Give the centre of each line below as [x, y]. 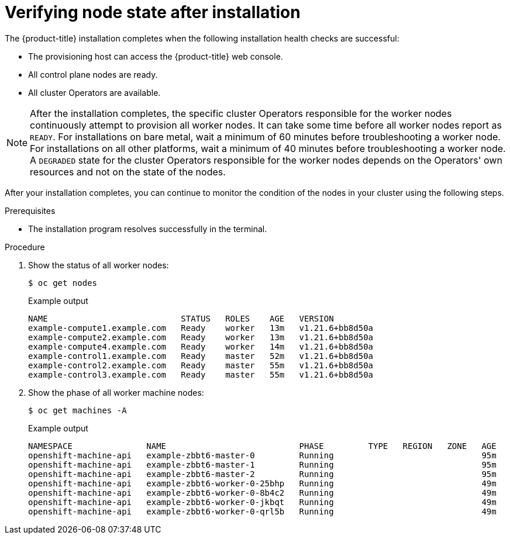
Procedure [25, 247]
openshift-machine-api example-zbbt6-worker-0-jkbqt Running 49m [262, 502]
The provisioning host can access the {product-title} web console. [156, 56]
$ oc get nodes [63, 283]
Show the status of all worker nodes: [99, 265]
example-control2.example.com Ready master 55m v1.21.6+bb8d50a [201, 365]
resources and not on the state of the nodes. [128, 172]
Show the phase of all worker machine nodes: [116, 392]
